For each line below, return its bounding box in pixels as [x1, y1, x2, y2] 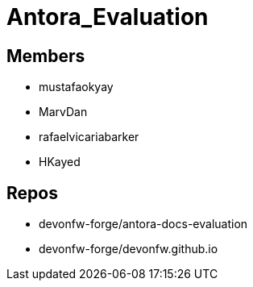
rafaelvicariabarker [39, 130, 139, 144]
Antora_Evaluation [6, 3, 209, 31]
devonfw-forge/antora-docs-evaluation [39, 217, 248, 231]
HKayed [39, 155, 81, 169]
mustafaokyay [39, 80, 114, 94]
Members [6, 45, 85, 66]
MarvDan [39, 105, 88, 119]
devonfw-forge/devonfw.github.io [39, 242, 218, 256]
